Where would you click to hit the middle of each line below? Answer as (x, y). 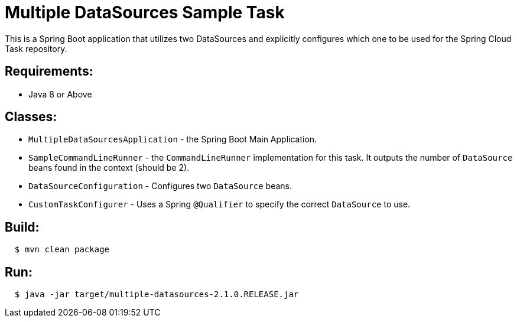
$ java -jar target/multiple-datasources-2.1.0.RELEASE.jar (157, 295)
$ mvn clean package (62, 250)
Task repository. (36, 48)
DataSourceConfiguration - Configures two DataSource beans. (160, 186)
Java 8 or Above (60, 94)
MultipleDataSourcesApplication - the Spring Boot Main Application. (173, 139)
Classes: (31, 117)
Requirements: (49, 71)
